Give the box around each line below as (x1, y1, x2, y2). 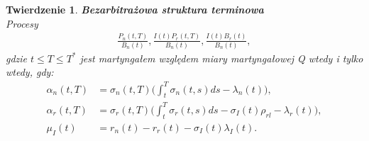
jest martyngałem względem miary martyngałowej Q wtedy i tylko (79, 50, 363, 65)
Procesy (6, 16, 38, 30)
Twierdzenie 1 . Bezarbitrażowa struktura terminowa (6, 2, 264, 16)
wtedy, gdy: (6, 64, 54, 79)
